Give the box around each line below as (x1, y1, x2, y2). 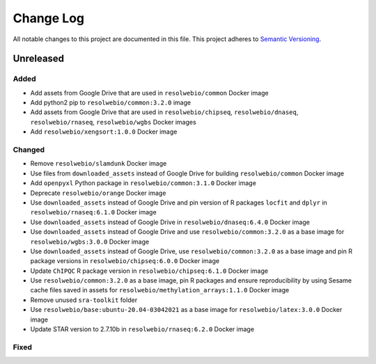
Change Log (13, 10, 85, 26)
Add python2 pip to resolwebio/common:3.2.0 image (30, 98, 191, 107)
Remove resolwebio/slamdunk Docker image (30, 159, 167, 168)
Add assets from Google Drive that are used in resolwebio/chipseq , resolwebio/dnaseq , (30, 108, 299, 116)
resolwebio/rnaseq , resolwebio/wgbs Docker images (30, 118, 196, 126)
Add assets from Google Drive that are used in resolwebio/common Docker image (30, 88, 269, 97)
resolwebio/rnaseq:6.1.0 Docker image (30, 208, 157, 216)
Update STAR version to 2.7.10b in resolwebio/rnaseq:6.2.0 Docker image (30, 325, 254, 333)
